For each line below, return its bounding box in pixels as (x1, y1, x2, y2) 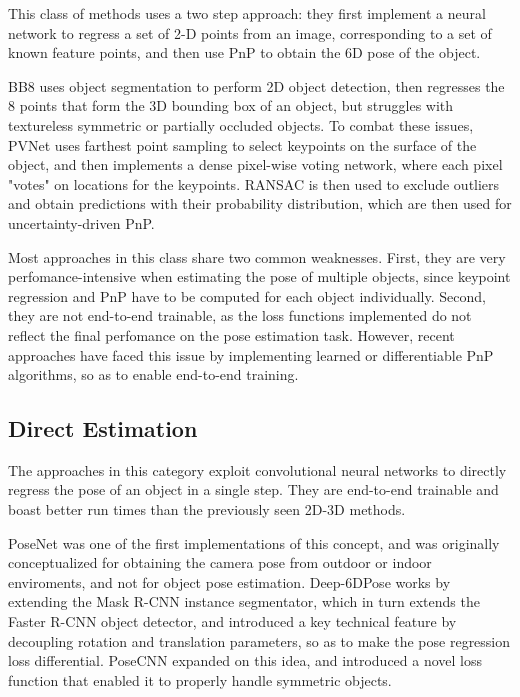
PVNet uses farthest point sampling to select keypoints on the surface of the (8, 134, 477, 155)
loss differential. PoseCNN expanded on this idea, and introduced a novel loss (8, 650, 483, 671)
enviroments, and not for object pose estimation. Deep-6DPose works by (8, 571, 451, 592)
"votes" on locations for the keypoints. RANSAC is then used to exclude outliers (8, 173, 500, 194)
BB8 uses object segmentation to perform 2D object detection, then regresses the (8, 75, 505, 96)
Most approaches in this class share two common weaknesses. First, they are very (8, 246, 506, 267)
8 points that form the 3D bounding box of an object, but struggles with (8, 95, 454, 116)
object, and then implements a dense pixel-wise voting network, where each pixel (8, 154, 503, 175)
